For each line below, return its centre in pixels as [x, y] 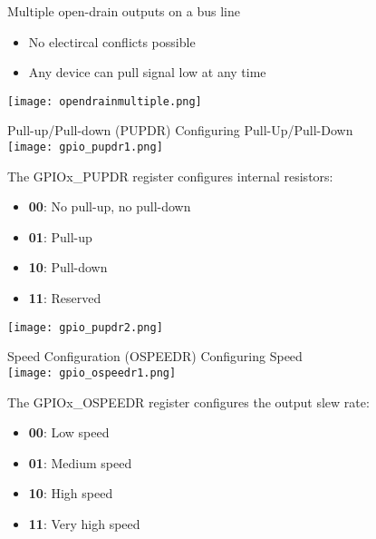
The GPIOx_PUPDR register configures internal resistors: [170, 176]
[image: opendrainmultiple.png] [105, 101]
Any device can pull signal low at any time [147, 72]
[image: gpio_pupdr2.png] [85, 327]
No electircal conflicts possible [112, 41]
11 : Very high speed [84, 523]
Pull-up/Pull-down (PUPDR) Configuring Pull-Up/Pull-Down [180, 130]
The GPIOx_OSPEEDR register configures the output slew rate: [188, 402]
